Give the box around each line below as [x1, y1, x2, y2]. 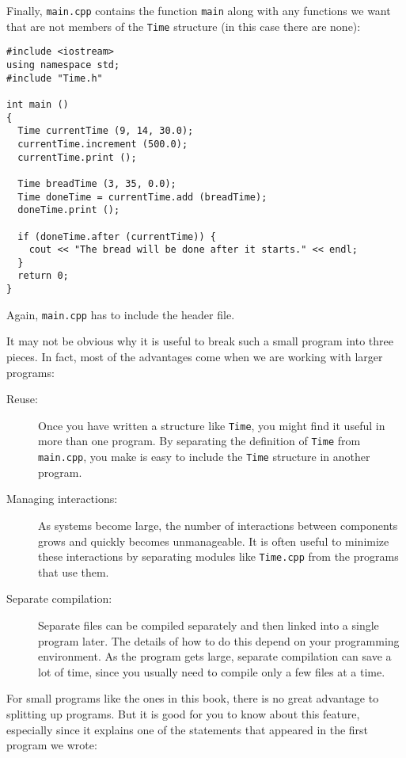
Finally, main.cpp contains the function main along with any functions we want [6, 2, 391, 18]
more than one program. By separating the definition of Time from [38, 432, 361, 449]
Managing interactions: [6, 490, 118, 507]
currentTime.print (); [17, 151, 137, 163]
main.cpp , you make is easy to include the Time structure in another [38, 448, 370, 465]
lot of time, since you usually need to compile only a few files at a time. [38, 663, 385, 680]
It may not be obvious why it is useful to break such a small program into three [6, 333, 393, 349]
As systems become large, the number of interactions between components [38, 516, 398, 533]
